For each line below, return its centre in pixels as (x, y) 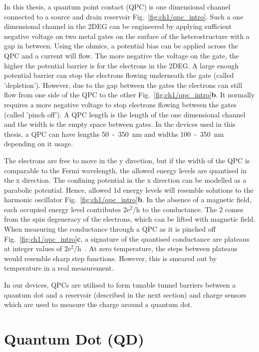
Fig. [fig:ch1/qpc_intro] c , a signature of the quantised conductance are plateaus (127, 238)
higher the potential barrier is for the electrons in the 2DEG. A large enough (122, 65)
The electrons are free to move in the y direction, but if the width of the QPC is (127, 160)
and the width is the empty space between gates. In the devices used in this (120, 124)
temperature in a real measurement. (59, 268)
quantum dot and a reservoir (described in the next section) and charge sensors (125, 294)
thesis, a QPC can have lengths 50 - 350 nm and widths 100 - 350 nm (114, 134)
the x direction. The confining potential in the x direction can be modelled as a (125, 180)
